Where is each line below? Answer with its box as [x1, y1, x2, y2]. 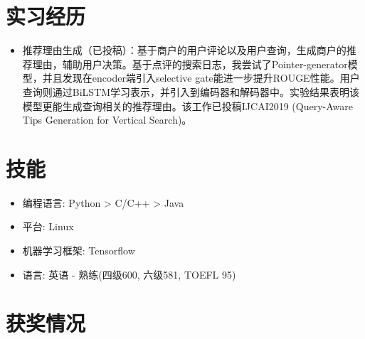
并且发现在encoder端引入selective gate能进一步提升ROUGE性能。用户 [42, 70, 360, 85]
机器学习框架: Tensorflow [22, 243, 135, 257]
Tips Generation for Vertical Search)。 [22, 112, 192, 127]
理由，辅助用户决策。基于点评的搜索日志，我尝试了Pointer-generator [32, 56, 348, 71]
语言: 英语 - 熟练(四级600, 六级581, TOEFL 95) [22, 267, 236, 281]
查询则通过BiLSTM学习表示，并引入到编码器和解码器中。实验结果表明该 [22, 84, 360, 99]
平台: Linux [22, 219, 74, 234]
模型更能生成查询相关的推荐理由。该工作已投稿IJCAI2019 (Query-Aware [22, 98, 354, 113]
